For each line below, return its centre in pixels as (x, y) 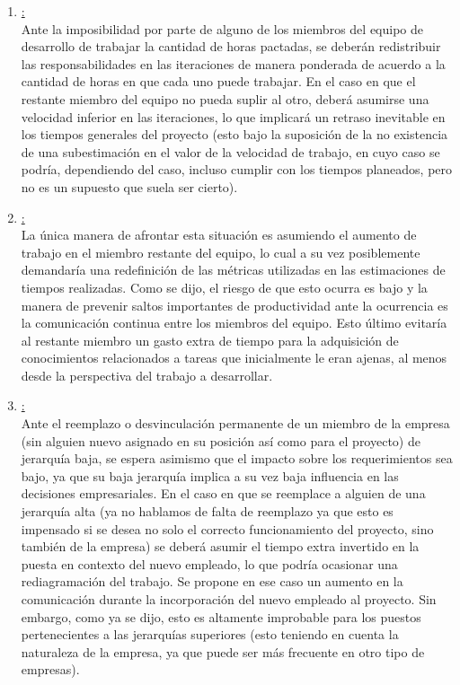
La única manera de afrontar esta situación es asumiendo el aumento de (219, 235)
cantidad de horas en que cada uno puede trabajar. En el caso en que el (218, 81)
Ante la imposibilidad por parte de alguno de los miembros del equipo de (222, 28)
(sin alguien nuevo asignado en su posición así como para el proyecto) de (221, 440)
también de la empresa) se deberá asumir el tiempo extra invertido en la (220, 546)
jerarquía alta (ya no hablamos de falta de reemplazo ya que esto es (207, 511)
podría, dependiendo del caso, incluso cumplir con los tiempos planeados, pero (237, 169)
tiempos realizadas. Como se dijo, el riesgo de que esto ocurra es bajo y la (224, 287)
